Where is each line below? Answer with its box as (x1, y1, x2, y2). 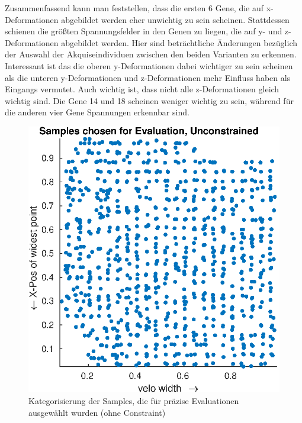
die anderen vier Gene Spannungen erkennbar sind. (5, 106, 189, 118)
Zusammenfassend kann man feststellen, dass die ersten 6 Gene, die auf (5, 2, 264, 14)
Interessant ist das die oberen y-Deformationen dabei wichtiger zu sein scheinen (5, 59, 293, 72)
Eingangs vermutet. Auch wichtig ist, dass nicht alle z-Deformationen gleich (5, 83, 279, 95)
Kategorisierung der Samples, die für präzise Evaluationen (28, 394, 239, 406)
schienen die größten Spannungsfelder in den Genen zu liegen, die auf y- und (5, 25, 282, 37)
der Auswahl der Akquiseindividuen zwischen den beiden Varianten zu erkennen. (5, 48, 297, 60)
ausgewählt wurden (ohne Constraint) (28, 406, 166, 418)
